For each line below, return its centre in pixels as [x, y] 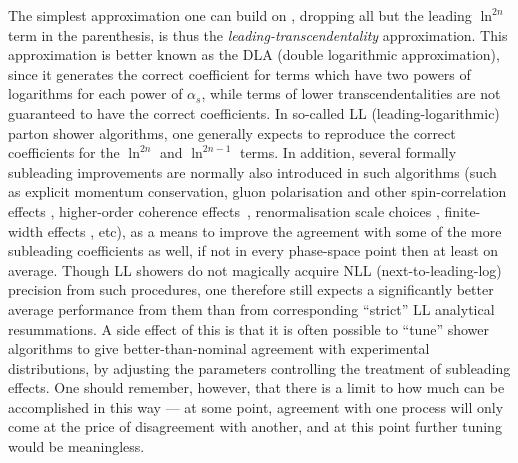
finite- [462, 210]
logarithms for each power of [95, 93]
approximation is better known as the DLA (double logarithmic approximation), [254, 54]
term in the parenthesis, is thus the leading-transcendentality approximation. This [258, 34]
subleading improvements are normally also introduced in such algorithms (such [252, 171]
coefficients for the [64, 152]
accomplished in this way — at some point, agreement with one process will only [256, 406]
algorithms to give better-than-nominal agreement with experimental [219, 348]
